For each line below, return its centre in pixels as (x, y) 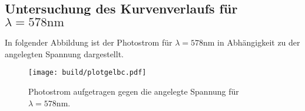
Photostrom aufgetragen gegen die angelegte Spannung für (134, 91)
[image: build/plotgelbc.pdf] (87, 73)
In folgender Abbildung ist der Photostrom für (89, 42)
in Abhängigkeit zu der (259, 42)
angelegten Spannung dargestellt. (64, 53)
